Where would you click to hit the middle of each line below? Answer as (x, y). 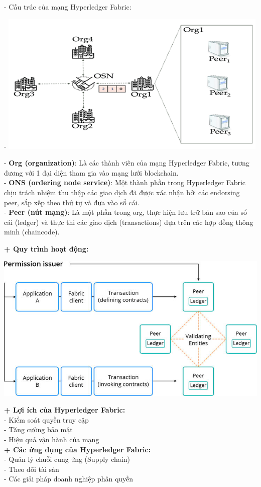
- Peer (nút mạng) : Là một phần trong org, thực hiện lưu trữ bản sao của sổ (125, 212)
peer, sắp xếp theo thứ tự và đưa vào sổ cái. (72, 202)
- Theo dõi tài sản (32, 469)
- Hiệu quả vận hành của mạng (52, 439)
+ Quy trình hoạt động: (46, 248)
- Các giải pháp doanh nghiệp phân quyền (69, 479)
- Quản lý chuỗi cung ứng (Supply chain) (67, 459)
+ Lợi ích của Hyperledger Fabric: (65, 410)
